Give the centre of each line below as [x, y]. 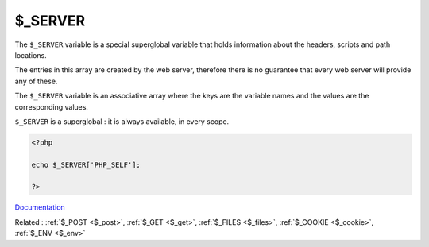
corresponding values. [52, 106]
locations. [31, 55]
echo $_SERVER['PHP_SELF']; [86, 164]
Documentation [40, 207]
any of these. [36, 81]
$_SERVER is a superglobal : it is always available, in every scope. [122, 121]
